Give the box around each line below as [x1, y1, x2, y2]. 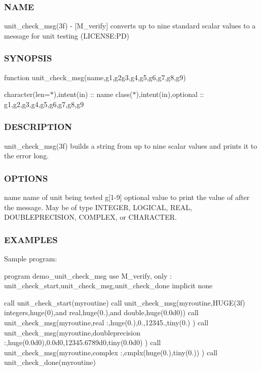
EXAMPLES [4, 233, 58, 246]
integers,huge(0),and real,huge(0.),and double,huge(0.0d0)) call [4, 307, 199, 318]
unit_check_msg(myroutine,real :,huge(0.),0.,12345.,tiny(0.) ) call [4, 317, 209, 327]
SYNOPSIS [4, 52, 52, 64]
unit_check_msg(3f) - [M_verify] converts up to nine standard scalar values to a [4, 20, 256, 31]
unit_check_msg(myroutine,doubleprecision [4, 327, 140, 338]
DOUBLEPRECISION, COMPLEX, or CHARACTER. [4, 212, 177, 222]
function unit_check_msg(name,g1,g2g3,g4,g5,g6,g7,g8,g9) [4, 72, 186, 82]
